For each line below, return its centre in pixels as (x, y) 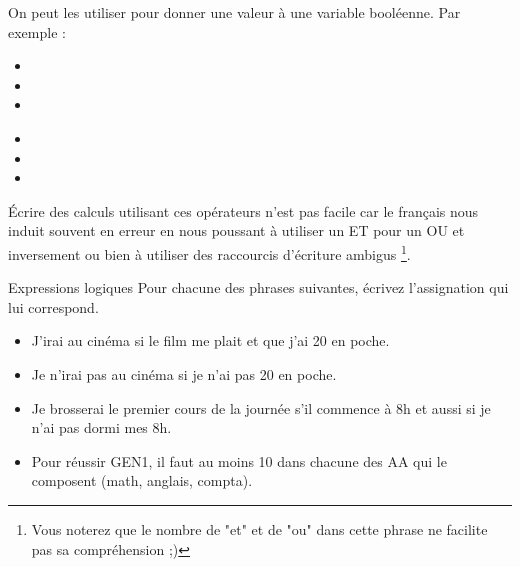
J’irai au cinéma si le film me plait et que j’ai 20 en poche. (210, 340)
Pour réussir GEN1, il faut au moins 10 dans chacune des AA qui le (239, 460)
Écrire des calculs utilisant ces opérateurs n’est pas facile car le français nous (243, 210)
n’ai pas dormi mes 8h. (101, 427)
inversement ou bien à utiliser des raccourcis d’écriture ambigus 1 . (209, 252)
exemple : (37, 31)
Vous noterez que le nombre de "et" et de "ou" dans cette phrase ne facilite (259, 528)
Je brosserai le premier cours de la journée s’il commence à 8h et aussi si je (261, 407)
